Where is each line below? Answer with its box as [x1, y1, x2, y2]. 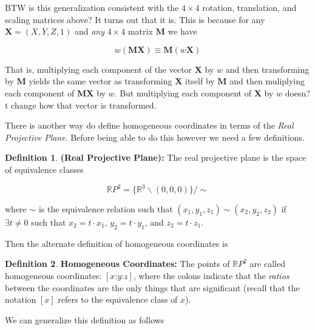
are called [249, 257, 285, 270]
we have [168, 25, 197, 38]
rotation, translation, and [202, 1, 297, 13]
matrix [127, 25, 153, 38]
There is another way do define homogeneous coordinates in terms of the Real [5, 119, 294, 132]
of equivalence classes [5, 163, 84, 175]
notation [5, 293, 36, 306]
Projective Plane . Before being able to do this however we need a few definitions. [5, 130, 305, 143]
